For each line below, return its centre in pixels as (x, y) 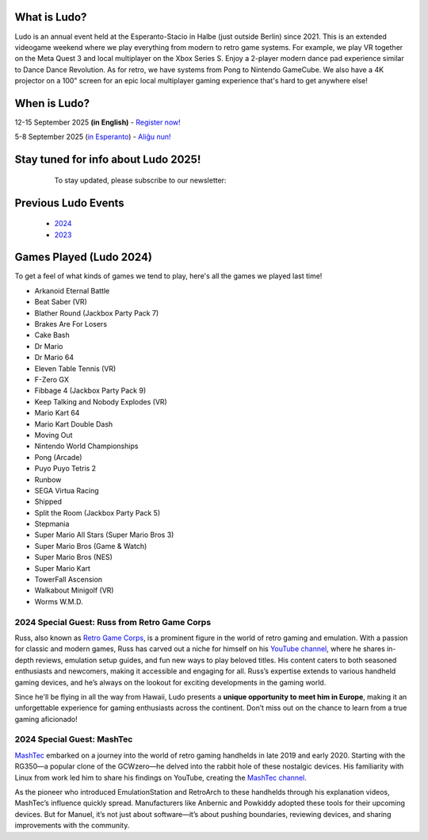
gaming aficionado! (46, 719)
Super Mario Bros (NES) (73, 557)
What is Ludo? (51, 17)
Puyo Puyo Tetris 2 (65, 469)
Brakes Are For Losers (71, 324)
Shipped (48, 502)
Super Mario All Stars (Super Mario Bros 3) (104, 535)
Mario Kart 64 (57, 413)
